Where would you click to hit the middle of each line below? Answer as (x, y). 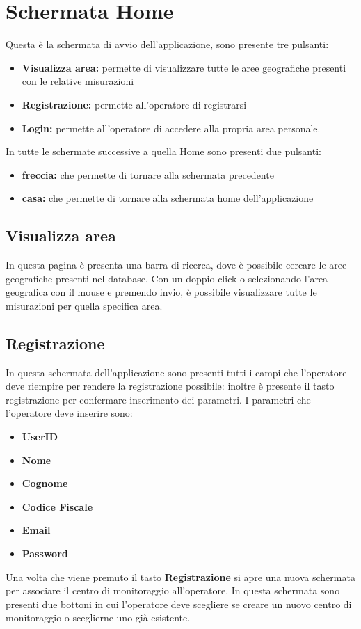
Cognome (45, 483)
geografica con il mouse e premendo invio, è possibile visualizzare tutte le (161, 292)
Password (45, 553)
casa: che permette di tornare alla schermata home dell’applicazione (168, 198)
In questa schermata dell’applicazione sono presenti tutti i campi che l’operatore (176, 372)
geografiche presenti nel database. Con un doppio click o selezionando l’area (167, 278)
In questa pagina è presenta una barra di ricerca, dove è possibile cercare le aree (176, 265)
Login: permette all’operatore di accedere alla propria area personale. (171, 128)
